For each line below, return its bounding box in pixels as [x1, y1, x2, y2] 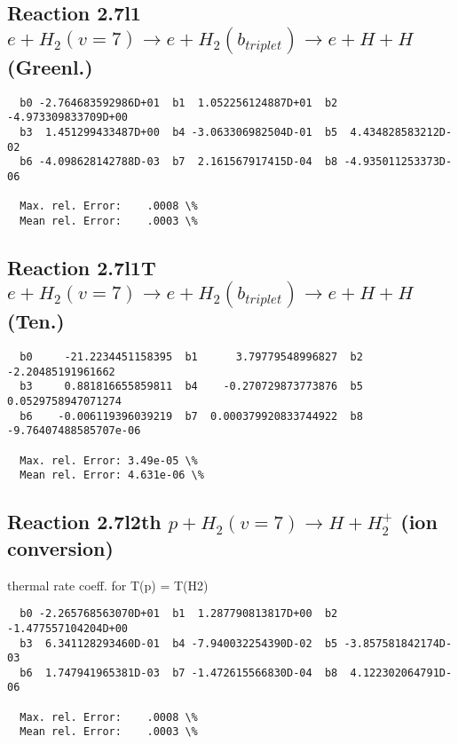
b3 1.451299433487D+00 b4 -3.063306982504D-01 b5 [20, 125, 338, 139]
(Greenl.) [7, 52, 93, 80]
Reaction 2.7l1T [7, 253, 156, 281]
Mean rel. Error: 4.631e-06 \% [20, 469, 204, 482]
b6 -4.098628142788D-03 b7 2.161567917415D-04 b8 [20, 155, 338, 169]
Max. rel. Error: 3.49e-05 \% [20, 454, 198, 467]
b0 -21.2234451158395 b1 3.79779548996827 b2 [20, 351, 363, 364]
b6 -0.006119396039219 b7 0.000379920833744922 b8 [20, 409, 363, 423]
